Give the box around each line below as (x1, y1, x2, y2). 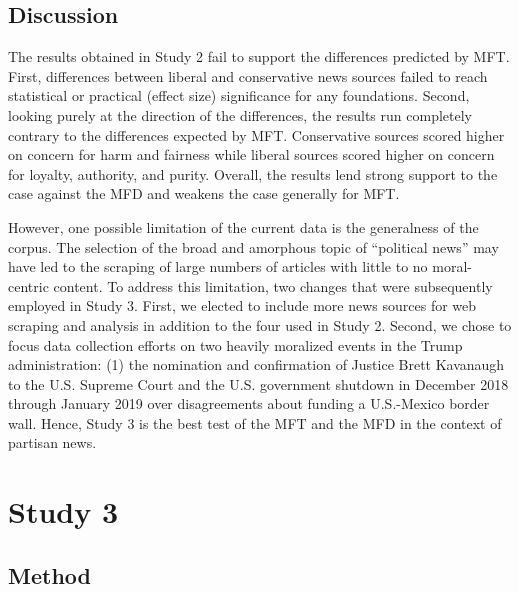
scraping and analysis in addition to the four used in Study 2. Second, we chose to (8, 314, 512, 335)
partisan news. (8, 432, 97, 453)
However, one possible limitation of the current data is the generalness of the (8, 216, 479, 237)
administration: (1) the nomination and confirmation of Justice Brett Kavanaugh (8, 354, 505, 375)
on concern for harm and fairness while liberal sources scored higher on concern (8, 144, 495, 165)
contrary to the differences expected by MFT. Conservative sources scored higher (8, 124, 505, 145)
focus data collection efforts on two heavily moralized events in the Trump (8, 334, 463, 355)
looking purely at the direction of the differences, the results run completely (8, 104, 472, 125)
